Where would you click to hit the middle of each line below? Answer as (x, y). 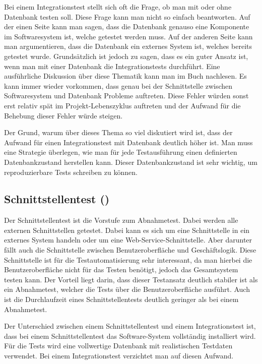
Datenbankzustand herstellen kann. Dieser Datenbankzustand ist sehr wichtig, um (131, 162)
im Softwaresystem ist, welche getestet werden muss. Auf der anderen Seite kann (128, 36)
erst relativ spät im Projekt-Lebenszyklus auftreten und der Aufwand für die (122, 105)
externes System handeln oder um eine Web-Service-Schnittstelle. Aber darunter (128, 240)
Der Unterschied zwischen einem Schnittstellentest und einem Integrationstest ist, (130, 326)
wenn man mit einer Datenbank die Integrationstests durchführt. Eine (112, 66)
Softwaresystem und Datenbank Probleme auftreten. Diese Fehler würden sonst (126, 96)
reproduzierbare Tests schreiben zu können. (71, 172)
